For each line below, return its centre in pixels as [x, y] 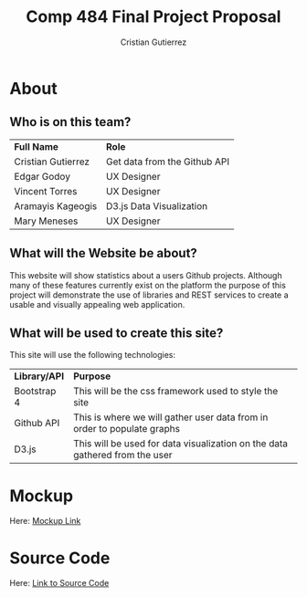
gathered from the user [122, 456]
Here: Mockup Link [45, 521]
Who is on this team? [70, 122]
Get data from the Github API [168, 162]
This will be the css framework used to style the [175, 392]
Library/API [39, 376]
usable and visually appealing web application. [97, 304]
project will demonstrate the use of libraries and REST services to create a [149, 295]
